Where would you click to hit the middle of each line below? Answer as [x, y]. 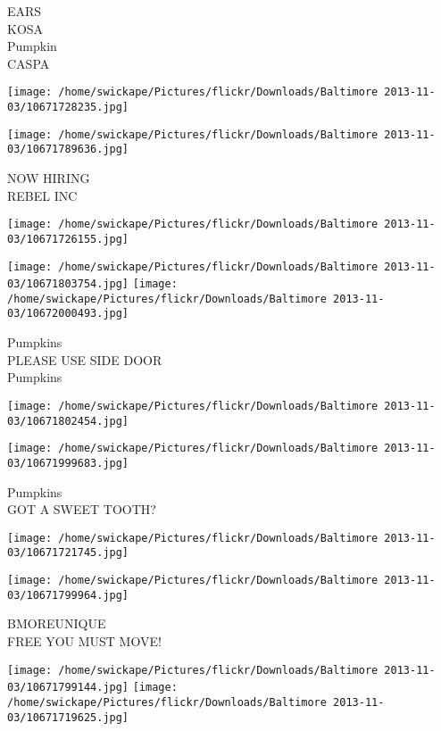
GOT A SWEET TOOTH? [82, 509]
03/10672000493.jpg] [68, 314]
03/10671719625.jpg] [68, 717]
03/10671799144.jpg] [68, 688]
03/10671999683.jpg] [68, 463]
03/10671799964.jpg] [68, 595]
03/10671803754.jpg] [68, 284]
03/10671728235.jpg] [68, 108]
